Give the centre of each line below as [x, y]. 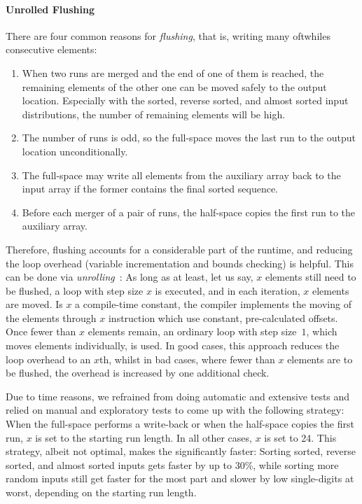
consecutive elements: [51, 49]
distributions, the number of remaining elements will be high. [154, 114]
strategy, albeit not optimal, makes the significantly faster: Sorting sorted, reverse [181, 451]
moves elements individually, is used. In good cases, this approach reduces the [173, 345]
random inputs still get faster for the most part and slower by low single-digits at [180, 478]
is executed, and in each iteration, [228, 290]
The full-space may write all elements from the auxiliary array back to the [181, 175]
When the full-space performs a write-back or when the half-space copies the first [180, 424]
